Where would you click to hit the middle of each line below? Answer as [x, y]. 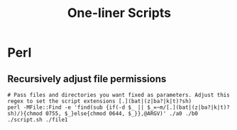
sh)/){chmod [25, 114]
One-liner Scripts [119, 13]
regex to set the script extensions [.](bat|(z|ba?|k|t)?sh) [100, 101]
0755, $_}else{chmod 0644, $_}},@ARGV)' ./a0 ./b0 [122, 114]
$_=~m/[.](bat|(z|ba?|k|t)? [188, 107]
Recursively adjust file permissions [87, 79]
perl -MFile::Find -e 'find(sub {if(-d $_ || [76, 107]
